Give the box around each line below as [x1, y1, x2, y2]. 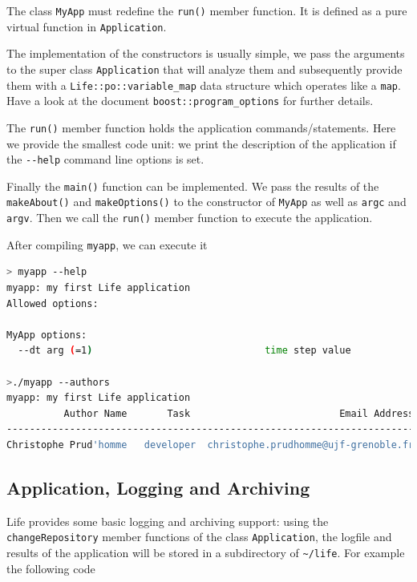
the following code [6, 560, 95, 576]
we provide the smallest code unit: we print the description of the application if [6, 135, 396, 152]
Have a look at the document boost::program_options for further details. [6, 92, 374, 109]
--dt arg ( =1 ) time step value [18, 345, 351, 357]
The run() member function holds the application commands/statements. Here [6, 119, 396, 135]
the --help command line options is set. [6, 151, 204, 168]
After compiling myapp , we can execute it [6, 236, 208, 253]
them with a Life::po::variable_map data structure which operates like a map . [6, 76, 401, 93]
